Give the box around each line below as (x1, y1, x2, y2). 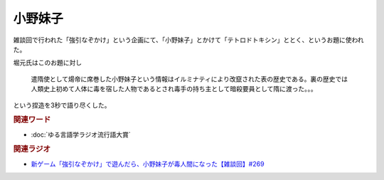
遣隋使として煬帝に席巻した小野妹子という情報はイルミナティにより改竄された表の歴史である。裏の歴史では (31, 75, 348, 83)
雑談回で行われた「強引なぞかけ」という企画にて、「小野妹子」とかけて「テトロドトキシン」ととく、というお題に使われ (13, 36, 364, 44)
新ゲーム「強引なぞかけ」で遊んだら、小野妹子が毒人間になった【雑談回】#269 (31, 159, 265, 168)
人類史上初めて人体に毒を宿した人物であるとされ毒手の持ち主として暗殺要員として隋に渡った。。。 (31, 85, 318, 93)
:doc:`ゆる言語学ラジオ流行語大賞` (31, 130, 131, 139)
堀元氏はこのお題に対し (13, 58, 82, 67)
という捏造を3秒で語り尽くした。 (13, 100, 111, 110)
